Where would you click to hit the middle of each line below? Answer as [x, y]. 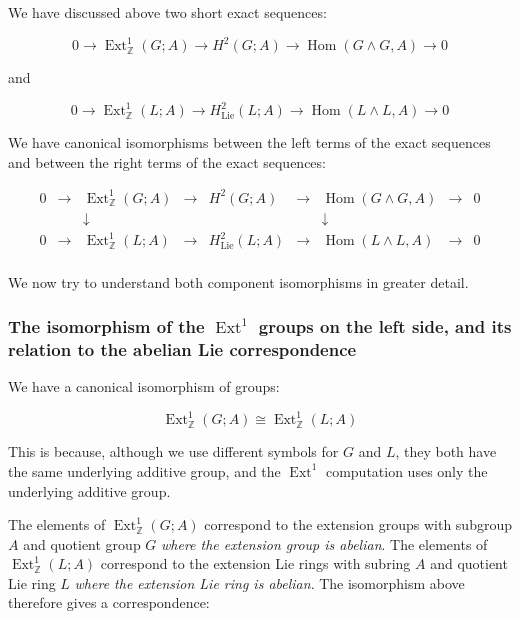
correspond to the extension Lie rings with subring [255, 563]
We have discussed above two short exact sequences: [167, 12]
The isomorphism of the [106, 326]
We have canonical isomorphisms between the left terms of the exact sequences [249, 142]
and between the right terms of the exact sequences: [167, 161]
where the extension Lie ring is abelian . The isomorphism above [269, 582]
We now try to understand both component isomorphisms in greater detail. [238, 281]
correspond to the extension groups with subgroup [358, 524]
